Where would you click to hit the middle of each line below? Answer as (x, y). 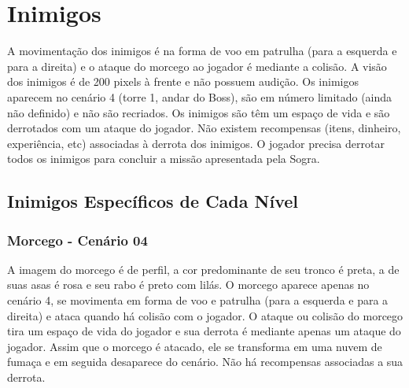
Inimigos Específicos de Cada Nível (153, 201)
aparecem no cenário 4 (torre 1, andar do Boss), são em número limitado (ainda (200, 96)
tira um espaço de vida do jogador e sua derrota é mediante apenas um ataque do (204, 331)
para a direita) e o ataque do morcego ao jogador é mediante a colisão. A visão (197, 66)
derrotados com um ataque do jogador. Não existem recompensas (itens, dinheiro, (204, 128)
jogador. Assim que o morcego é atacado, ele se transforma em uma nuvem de (195, 346)
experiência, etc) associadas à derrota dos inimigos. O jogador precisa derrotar (196, 143)
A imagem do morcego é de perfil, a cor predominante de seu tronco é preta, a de (203, 269)
